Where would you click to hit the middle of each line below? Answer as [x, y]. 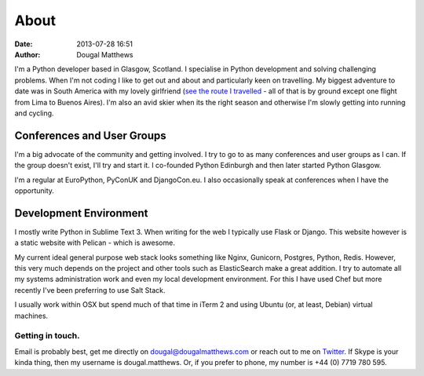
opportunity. [35, 190]
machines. [31, 316]
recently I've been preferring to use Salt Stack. [90, 290]
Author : [27, 54]
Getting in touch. [47, 336]
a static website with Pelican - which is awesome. [95, 243]
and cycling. [34, 113]
